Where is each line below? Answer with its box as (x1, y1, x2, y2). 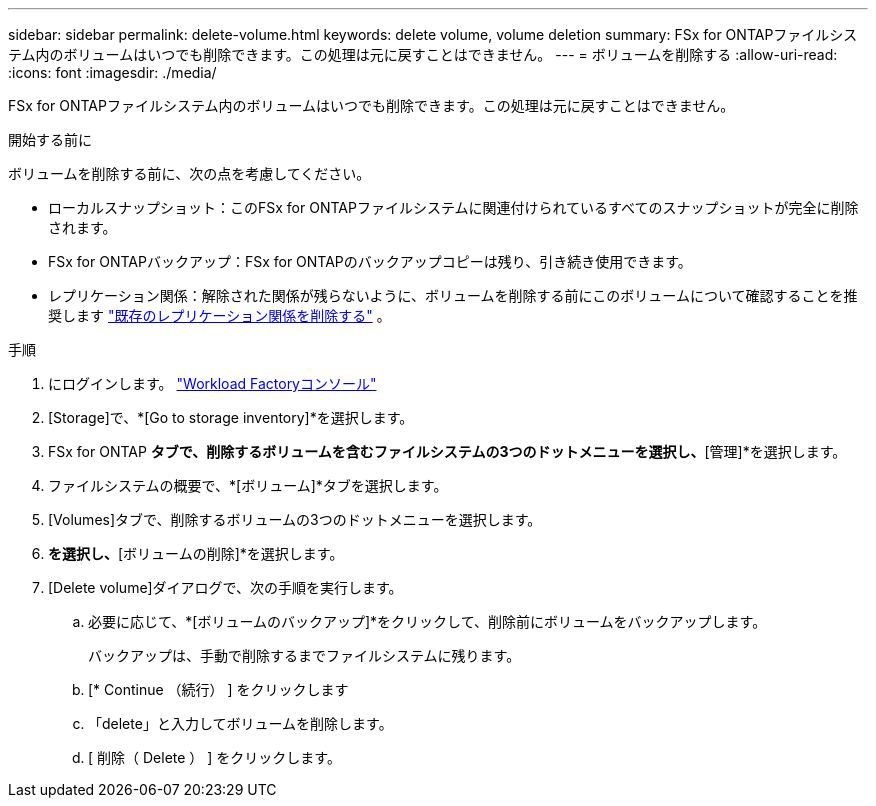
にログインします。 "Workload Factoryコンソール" (48, 375, 377, 392)
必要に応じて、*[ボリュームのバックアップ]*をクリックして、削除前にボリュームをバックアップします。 (88, 613, 767, 630)
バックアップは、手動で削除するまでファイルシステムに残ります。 (88, 647, 521, 664)
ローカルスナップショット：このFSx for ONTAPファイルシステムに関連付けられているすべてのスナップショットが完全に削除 (48, 199, 859, 216)
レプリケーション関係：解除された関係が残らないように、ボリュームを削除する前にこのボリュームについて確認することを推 (48, 287, 858, 304)
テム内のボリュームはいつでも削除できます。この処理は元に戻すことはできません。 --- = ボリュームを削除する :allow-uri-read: (8, 46, 838, 63)
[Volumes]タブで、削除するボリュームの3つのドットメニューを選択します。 (48, 511, 542, 528)
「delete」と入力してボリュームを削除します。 (88, 715, 393, 732)
